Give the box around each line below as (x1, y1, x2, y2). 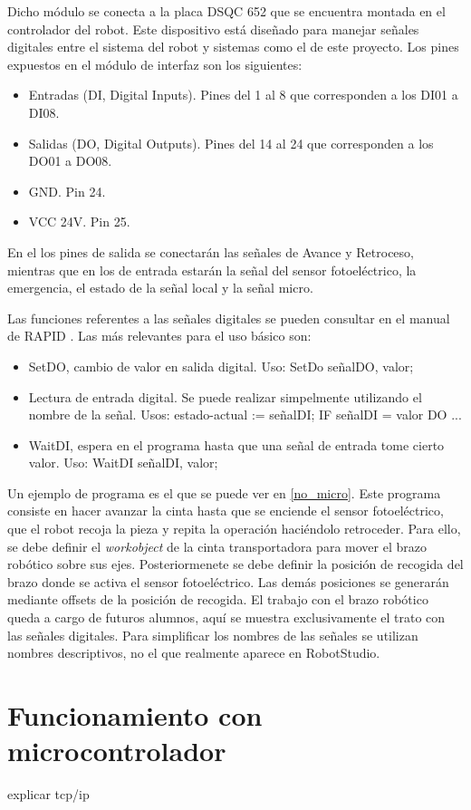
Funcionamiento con (7, 697, 263, 733)
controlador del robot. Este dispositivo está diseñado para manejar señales (7, 19, 419, 38)
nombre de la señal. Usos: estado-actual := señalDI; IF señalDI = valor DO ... (28, 405, 462, 424)
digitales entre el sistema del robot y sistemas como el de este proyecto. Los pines (7, 37, 459, 56)
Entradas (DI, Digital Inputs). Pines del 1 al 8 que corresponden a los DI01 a (28, 85, 458, 104)
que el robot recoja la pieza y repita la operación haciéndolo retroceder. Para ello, (7, 519, 461, 538)
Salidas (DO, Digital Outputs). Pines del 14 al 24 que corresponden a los (28, 133, 434, 152)
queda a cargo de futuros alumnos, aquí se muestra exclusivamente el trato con (7, 608, 446, 627)
